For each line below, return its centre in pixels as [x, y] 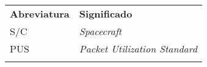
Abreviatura [40, 14]
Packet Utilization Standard [138, 49]
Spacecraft [100, 31]
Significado [106, 14]
